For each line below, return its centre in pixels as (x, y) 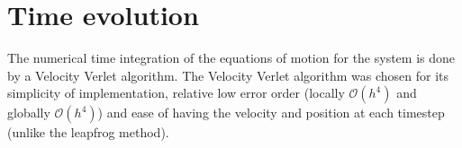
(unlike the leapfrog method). (88, 132)
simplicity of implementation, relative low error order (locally (176, 93)
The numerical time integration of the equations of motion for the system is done (231, 58)
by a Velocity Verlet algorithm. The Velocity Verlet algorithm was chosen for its (228, 75)
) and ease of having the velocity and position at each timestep (271, 113)
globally (29, 113)
